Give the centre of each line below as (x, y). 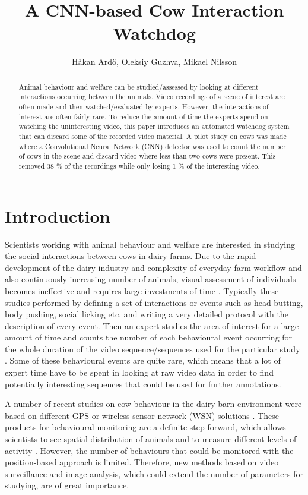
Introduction (58, 215)
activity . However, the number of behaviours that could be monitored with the (149, 450)
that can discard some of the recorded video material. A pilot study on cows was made (153, 136)
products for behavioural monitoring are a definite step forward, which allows (145, 427)
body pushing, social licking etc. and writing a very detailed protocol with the (147, 314)
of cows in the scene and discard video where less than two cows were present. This (147, 156)
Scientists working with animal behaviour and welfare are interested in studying (150, 244)
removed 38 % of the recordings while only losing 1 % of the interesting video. (139, 165)
